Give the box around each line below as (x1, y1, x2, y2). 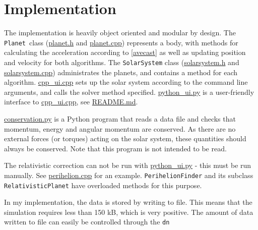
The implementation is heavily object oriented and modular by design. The (4, 27, 236, 38)
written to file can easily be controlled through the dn (4, 216, 170, 227)
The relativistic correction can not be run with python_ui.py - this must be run (4, 160, 251, 170)
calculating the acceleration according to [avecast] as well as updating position (4, 47, 246, 57)
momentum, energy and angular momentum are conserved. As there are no (4, 123, 236, 134)
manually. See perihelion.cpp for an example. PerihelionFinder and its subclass (4, 169, 253, 180)
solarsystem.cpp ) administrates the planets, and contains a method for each (4, 67, 238, 77)
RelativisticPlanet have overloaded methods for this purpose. (4, 180, 202, 190)
